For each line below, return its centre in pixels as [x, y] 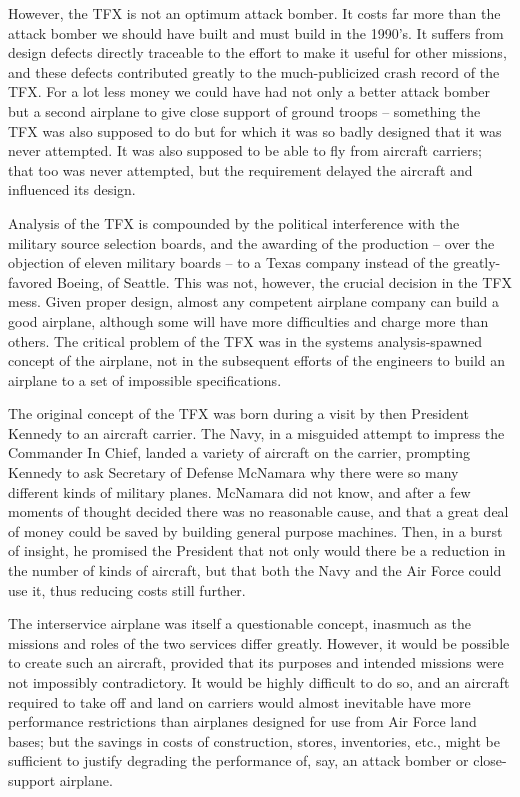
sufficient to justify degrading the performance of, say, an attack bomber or [238, 760]
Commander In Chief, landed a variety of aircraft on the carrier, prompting [239, 452]
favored [30, 281]
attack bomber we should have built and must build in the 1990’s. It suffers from [256, 32]
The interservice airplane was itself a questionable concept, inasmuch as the [239, 623]
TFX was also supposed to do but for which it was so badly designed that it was [255, 130]
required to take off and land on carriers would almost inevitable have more [239, 701]
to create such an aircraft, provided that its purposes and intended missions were [256, 662]
